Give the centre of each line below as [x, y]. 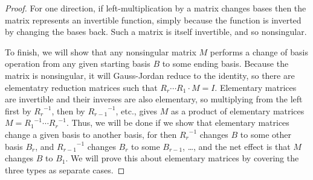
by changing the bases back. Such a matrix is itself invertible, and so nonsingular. [156, 32]
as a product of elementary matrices [237, 110]
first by [18, 110]
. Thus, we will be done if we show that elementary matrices [178, 123]
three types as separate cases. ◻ [65, 169]
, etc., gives [137, 110]
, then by [68, 110]
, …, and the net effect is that [237, 146]
